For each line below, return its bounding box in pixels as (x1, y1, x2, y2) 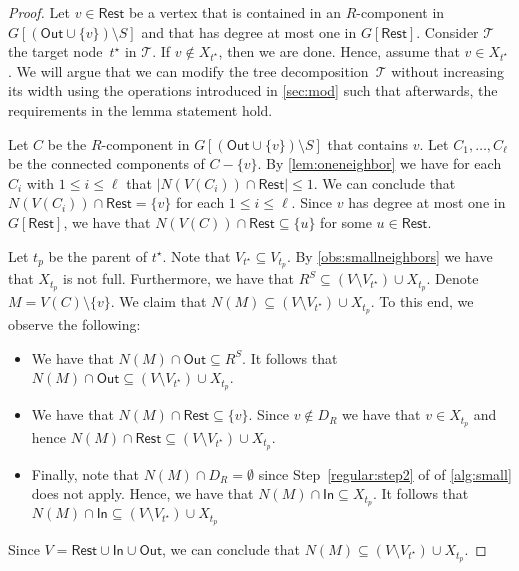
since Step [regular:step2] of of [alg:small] (258, 463, 512, 484)
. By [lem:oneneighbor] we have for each (257, 153, 502, 174)
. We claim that (110, 291, 207, 312)
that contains (327, 133, 409, 154)
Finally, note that (31, 463, 139, 484)
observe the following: (8, 314, 141, 335)
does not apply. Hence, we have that (31, 483, 254, 504)
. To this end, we (370, 291, 474, 312)
